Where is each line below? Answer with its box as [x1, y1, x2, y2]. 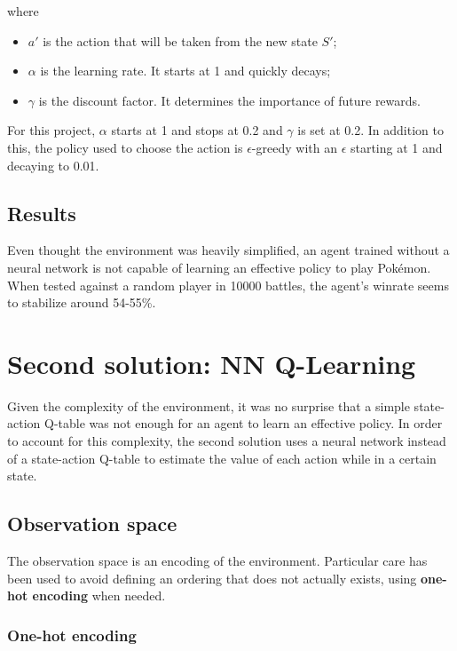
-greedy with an [251, 138, 337, 156]
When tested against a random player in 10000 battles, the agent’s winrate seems [7, 275, 449, 294]
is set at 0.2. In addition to [297, 121, 444, 139]
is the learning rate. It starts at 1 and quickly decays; [40, 61, 331, 80]
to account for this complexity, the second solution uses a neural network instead [7, 432, 446, 450]
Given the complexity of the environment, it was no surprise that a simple [7, 396, 410, 415]
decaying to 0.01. [7, 155, 99, 174]
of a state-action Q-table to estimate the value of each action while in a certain [7, 449, 437, 467]
